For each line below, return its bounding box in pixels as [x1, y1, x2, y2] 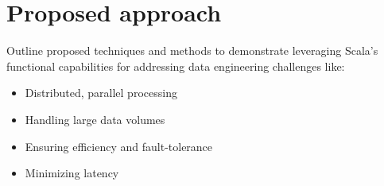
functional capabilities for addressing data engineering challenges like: [6, 57, 345, 74]
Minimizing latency [25, 165, 119, 181]
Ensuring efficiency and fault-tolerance [25, 138, 213, 154]
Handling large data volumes [25, 110, 165, 127]
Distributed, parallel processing [25, 84, 177, 101]
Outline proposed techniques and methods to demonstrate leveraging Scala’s [6, 42, 378, 59]
